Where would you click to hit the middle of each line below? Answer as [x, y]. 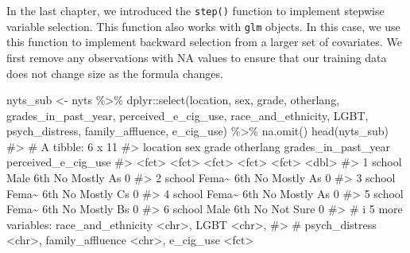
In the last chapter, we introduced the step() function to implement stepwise [195, 10]
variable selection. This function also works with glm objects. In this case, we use [203, 26]
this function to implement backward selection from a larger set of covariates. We [204, 42]
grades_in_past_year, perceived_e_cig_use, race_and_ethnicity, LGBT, [188, 115]
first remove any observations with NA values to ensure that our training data [197, 57]
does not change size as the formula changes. [115, 73]
